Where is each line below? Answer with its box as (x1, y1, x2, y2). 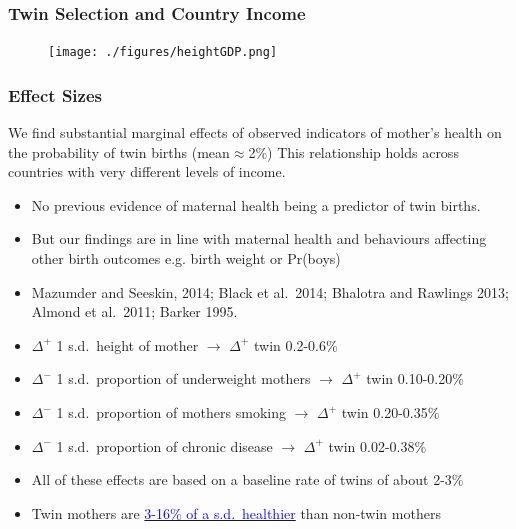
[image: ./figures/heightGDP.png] (48, 45, 278, 60)
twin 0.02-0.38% (328, 435, 427, 456)
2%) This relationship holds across (248, 141, 459, 162)
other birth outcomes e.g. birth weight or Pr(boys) (31, 248, 341, 269)
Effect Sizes (8, 82, 102, 107)
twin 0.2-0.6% (254, 334, 338, 355)
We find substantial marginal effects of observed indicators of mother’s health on (8, 122, 502, 143)
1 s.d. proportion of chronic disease (56, 435, 273, 456)
